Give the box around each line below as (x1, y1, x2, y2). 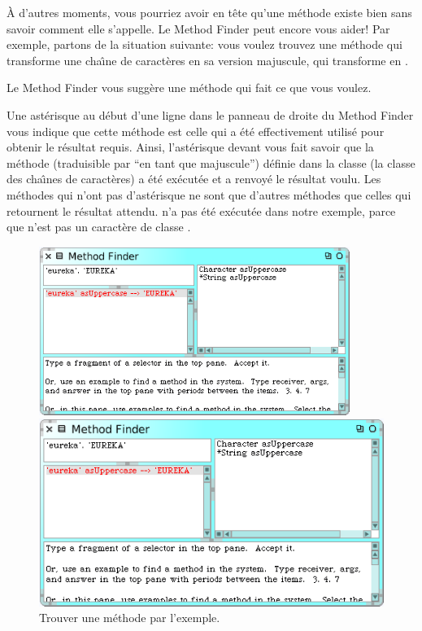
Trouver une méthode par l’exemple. (39, 609, 220, 626)
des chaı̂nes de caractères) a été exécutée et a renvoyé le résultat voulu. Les (7, 170, 381, 187)
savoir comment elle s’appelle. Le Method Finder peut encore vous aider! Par (7, 20, 390, 37)
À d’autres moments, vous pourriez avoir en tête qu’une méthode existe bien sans (7, 4, 412, 20)
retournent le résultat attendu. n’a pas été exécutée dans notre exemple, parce (7, 202, 396, 219)
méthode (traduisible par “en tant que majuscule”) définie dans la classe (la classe (7, 154, 415, 171)
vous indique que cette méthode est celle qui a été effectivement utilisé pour (7, 122, 385, 139)
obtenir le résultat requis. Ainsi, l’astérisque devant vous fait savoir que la (7, 138, 374, 156)
